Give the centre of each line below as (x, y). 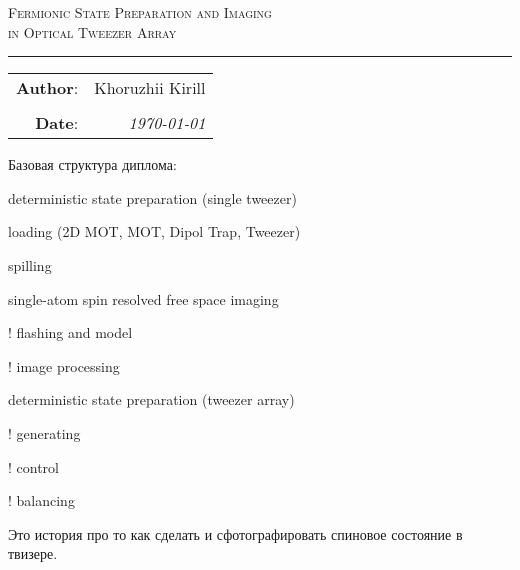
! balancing (41, 500)
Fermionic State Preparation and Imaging (140, 12)
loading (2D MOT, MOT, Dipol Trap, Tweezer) (154, 231)
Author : (47, 88)
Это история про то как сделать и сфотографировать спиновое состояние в (235, 533)
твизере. (33, 553)
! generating (44, 432)
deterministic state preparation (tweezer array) (151, 399)
